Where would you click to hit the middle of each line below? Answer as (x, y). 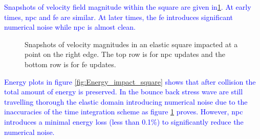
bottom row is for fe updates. (70, 64)
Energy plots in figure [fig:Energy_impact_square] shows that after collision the (130, 81)
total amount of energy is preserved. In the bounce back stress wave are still (124, 92)
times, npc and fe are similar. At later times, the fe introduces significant (119, 17)
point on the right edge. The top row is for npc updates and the (125, 54)
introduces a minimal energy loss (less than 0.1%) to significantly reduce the (124, 121)
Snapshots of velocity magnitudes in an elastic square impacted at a (131, 44)
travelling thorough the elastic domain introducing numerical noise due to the (126, 101)
